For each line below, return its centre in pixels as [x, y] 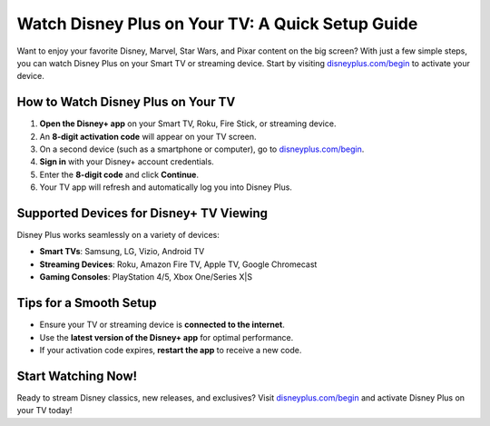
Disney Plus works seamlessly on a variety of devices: [118, 235]
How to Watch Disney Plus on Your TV [126, 102]
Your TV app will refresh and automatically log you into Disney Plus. [166, 187]
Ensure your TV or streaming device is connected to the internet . [162, 325]
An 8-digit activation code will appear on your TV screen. [148, 136]
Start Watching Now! [77, 376]
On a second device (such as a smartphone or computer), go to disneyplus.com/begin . [202, 149]
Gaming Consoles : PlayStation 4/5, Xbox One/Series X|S [146, 277]
